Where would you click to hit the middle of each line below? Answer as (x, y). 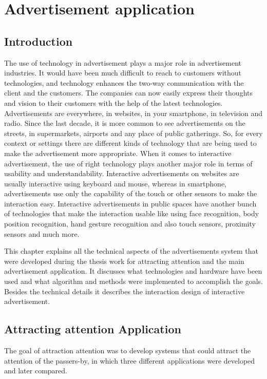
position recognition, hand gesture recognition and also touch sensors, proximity (130, 224)
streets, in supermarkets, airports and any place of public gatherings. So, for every (133, 133)
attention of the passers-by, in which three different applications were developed (130, 360)
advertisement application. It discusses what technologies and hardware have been (133, 271)
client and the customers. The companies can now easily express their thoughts (128, 93)
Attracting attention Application (93, 329)
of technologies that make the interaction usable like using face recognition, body (132, 213)
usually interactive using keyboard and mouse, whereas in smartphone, (116, 183)
